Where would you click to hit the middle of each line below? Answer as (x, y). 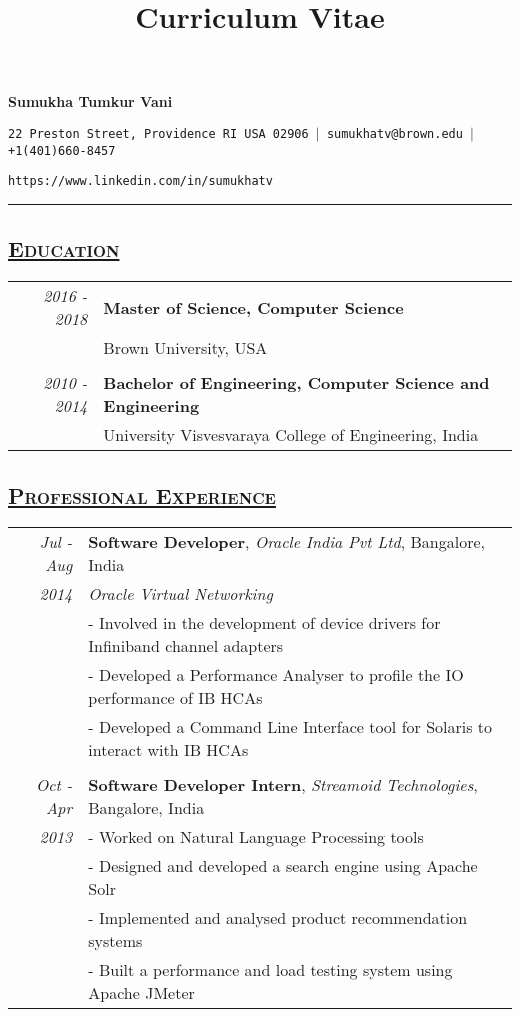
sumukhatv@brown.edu (394, 133)
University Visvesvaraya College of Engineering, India (291, 435)
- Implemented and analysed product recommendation (278, 918)
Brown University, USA (185, 348)
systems (115, 941)
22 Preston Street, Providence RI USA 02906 (158, 133)
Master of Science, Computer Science (253, 307)
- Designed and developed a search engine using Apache (283, 866)
